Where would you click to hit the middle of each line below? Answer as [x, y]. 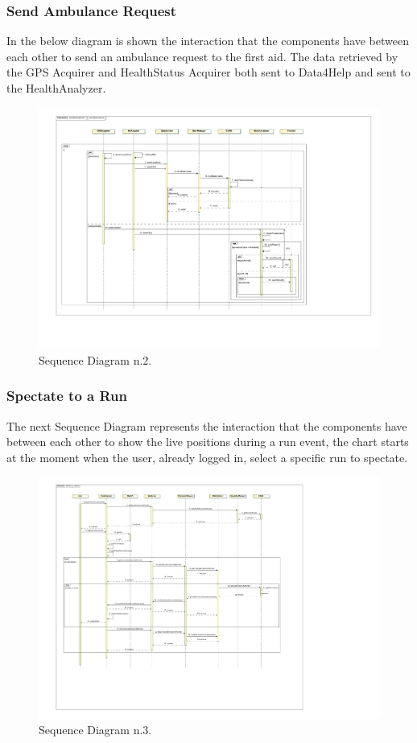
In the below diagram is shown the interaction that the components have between [208, 41]
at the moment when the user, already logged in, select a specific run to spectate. [207, 457]
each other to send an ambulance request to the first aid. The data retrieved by [202, 56]
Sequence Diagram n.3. [95, 729]
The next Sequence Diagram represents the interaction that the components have [207, 425]
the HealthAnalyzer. [56, 88]
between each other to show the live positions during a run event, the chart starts [208, 442]
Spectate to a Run [67, 396]
